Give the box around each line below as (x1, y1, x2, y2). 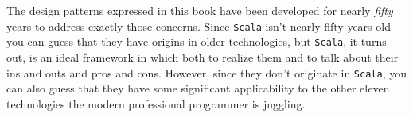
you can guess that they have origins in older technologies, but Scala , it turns (6, 33, 387, 50)
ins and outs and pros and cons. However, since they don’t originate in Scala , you (6, 64, 407, 81)
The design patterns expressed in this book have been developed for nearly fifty (6, 2, 393, 18)
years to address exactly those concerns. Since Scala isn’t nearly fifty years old (6, 17, 391, 34)
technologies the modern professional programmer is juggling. (6, 95, 306, 111)
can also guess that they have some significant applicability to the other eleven (6, 80, 390, 96)
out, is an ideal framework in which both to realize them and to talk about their (6, 48, 399, 65)
